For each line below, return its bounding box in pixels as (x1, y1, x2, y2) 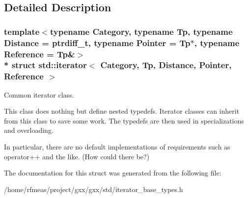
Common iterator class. (4, 89, 74, 99)
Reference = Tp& (4, 48, 75, 60)
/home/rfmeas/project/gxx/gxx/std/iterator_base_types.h (4, 184, 183, 194)
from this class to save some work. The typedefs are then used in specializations (4, 115, 244, 125)
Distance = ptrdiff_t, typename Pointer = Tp (4, 36, 191, 49)
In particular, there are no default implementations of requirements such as (4, 142, 230, 152)
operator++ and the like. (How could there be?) (4, 151, 150, 161)
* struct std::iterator (4, 59, 87, 71)
